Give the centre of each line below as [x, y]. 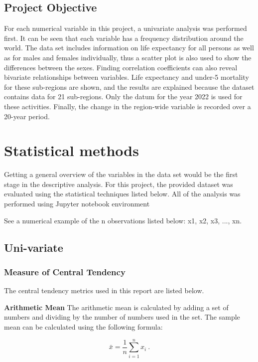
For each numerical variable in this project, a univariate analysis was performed [126, 28]
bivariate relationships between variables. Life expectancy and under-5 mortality [127, 77]
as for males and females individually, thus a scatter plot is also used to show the [128, 57]
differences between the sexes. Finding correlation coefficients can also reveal [121, 67]
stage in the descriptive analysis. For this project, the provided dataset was [119, 184]
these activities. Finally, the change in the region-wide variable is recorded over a [128, 106]
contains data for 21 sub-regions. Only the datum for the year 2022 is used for [123, 96]
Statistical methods [71, 150]
